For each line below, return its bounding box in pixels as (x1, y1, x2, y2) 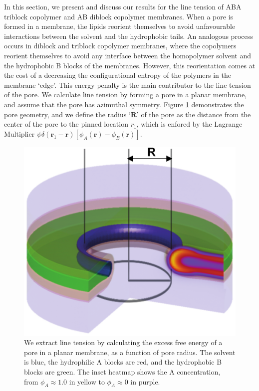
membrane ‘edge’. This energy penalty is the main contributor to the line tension (4, 79, 251, 90)
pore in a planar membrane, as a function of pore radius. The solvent (24, 347, 236, 357)
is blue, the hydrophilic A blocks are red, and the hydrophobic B (24, 357, 222, 367)
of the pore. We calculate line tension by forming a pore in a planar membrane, (4, 89, 247, 100)
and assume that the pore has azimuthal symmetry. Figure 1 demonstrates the (4, 99, 244, 109)
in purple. (130, 376, 160, 387)
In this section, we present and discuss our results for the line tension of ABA (4, 1, 242, 11)
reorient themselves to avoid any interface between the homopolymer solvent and (4, 50, 252, 60)
